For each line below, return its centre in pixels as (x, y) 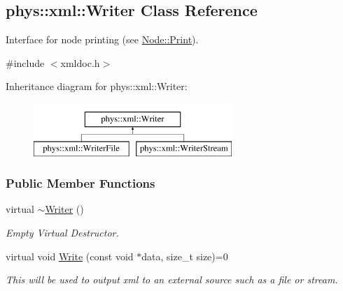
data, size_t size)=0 (185, 256)
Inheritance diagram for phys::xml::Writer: (97, 86)
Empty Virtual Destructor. (62, 232)
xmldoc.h (80, 62)
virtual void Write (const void (70, 256)
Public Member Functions (80, 183)
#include (25, 62)
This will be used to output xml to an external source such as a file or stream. (172, 279)
